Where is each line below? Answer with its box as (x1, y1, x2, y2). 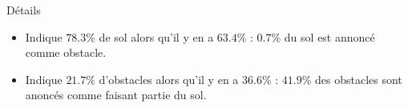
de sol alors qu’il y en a (99, 28, 214, 45)
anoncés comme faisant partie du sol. (25, 86, 207, 103)
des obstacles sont (315, 70, 402, 87)
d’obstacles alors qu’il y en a (99, 70, 239, 87)
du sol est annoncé (284, 28, 375, 45)
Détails (6, 2, 41, 18)
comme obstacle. (25, 44, 107, 61)
